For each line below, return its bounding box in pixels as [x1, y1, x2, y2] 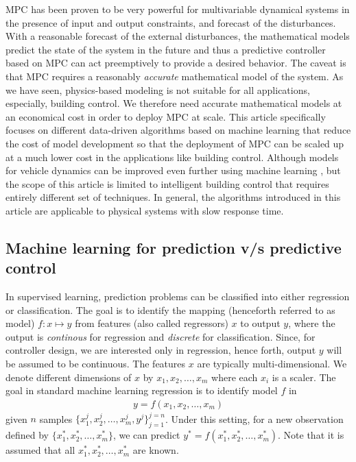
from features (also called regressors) [75, 316, 228, 330]
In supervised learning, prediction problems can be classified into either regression [5, 289, 350, 304]
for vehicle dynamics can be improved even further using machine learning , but [5, 163, 341, 178]
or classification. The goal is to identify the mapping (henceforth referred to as [5, 302, 335, 317]
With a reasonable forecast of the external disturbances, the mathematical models [5, 29, 350, 43]
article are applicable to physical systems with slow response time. [5, 203, 284, 217]
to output [240, 316, 281, 330]
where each [211, 369, 258, 384]
